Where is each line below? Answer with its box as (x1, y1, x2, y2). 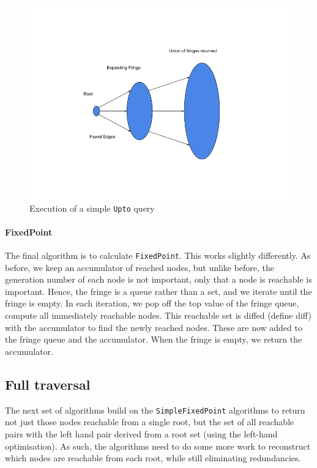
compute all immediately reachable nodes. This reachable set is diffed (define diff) (5, 309, 311, 322)
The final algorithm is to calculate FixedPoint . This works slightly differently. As (5, 249, 311, 262)
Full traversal (5, 374, 91, 393)
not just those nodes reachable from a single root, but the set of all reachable (5, 415, 294, 428)
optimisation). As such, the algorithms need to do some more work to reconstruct (5, 439, 311, 452)
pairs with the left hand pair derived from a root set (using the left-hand (5, 427, 278, 440)
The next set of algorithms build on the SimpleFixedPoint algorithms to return (5, 403, 305, 416)
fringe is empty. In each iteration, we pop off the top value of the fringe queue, (5, 297, 299, 310)
